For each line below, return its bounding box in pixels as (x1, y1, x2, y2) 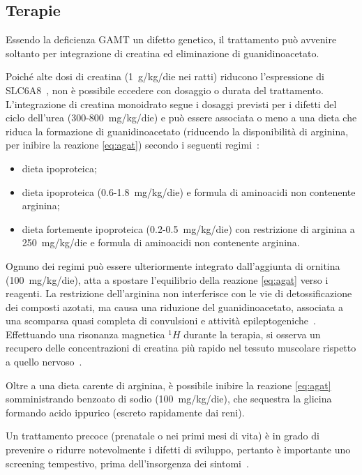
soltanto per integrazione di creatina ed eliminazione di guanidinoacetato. (6, 45, 319, 60)
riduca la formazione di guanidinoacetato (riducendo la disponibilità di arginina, (6, 123, 349, 138)
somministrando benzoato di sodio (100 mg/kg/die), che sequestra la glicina (6, 391, 332, 406)
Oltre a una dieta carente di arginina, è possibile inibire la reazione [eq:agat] (6, 377, 331, 392)
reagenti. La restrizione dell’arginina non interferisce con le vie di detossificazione (6, 286, 352, 301)
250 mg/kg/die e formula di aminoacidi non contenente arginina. (22, 235, 300, 250)
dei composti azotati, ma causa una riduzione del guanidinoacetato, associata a (6, 299, 344, 314)
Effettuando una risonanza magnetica (6, 326, 165, 341)
